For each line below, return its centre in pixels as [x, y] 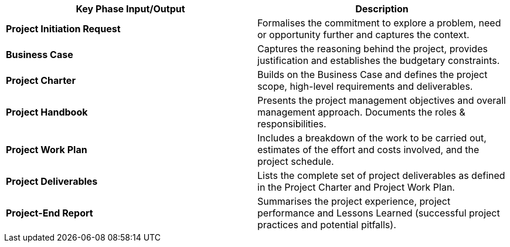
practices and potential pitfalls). [327, 225]
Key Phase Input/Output [130, 9]
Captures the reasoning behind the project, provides [373, 49]
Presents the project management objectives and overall [382, 100]
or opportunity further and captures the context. [363, 35]
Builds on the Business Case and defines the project [373, 75]
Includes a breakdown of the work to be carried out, [372, 138]
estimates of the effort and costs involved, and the [368, 150]
